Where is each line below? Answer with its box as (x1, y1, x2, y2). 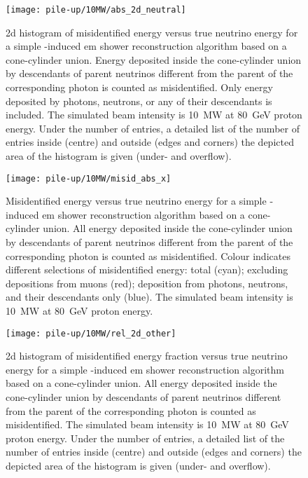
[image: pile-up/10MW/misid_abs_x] (6, 173, 171, 184)
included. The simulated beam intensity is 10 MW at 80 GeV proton (6, 107, 302, 122)
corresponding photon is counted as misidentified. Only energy (6, 80, 273, 95)
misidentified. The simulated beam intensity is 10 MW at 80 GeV (6, 417, 289, 432)
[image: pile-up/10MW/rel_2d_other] (6, 328, 176, 339)
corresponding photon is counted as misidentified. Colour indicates (6, 248, 290, 263)
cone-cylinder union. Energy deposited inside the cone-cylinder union (6, 52, 302, 67)
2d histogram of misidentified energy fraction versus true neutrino (6, 348, 288, 363)
